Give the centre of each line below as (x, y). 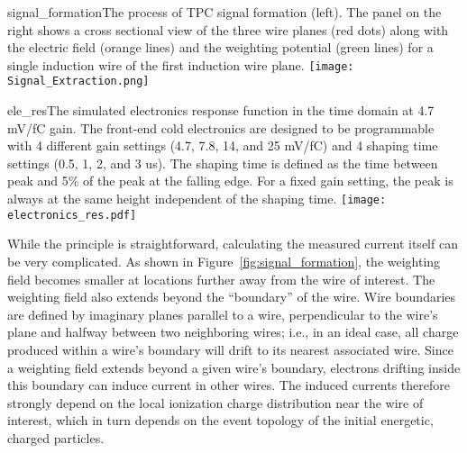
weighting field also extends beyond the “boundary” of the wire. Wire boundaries (232, 297)
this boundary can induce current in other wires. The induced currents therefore (229, 385)
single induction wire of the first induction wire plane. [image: (181, 64)
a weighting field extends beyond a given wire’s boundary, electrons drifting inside (234, 367)
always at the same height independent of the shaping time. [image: (197, 199)
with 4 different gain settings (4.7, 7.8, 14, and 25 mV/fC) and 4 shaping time (223, 145)
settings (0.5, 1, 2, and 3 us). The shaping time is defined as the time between (223, 163)
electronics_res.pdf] (72, 215)
